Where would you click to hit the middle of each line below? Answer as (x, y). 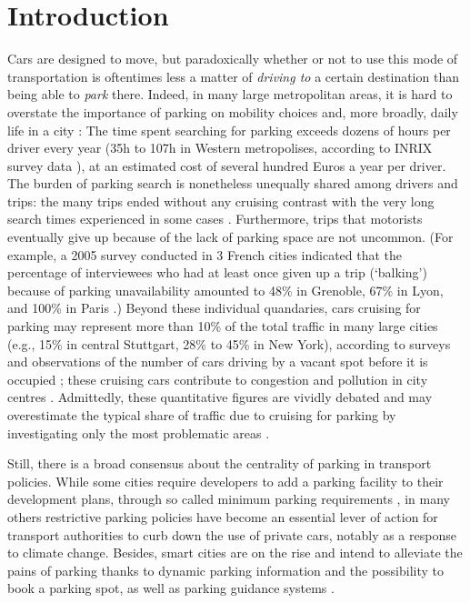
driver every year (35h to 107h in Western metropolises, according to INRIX (220, 148)
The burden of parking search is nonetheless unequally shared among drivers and (233, 183)
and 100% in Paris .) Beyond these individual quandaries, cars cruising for (214, 308)
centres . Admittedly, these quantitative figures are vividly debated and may (220, 397)
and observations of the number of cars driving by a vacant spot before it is (218, 362)
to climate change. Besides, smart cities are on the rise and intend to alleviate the (235, 553)
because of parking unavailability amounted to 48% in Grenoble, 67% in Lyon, (225, 290)
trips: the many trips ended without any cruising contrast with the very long (221, 201)
